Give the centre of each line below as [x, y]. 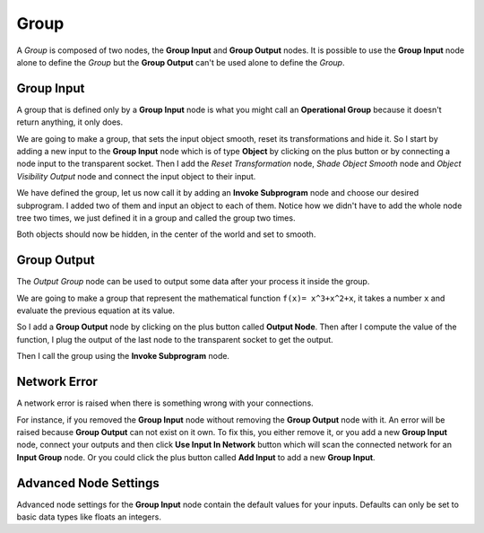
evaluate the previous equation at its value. [95, 310]
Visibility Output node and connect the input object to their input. [136, 176]
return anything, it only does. [70, 122]
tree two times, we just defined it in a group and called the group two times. [156, 218]
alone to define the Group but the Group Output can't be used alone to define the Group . [181, 62]
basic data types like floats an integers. [89, 517]
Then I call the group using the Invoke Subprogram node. [123, 356]
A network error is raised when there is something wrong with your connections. [165, 403]
